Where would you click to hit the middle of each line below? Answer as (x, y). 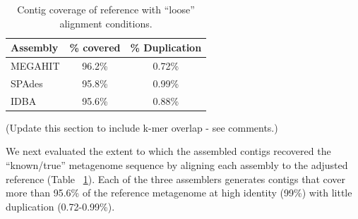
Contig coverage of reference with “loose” (106, 9)
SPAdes (27, 83)
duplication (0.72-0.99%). (60, 206)
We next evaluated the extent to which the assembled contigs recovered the (168, 151)
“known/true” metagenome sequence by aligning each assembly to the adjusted (177, 165)
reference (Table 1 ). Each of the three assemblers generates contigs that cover (176, 179)
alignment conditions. (106, 23)
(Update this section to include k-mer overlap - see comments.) (142, 127)
